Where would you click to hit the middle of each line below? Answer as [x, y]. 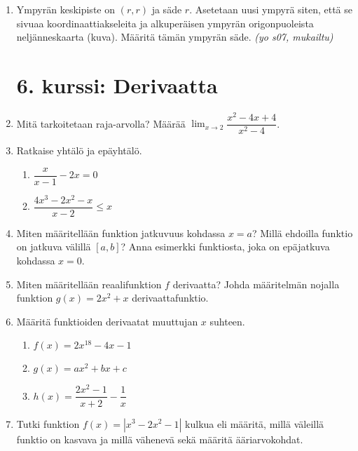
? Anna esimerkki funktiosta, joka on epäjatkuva [225, 247]
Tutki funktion [48, 423]
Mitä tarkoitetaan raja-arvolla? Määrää [101, 123]
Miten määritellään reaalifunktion [89, 284]
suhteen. [227, 321]
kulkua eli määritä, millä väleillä [255, 423]
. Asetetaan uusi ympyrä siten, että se [271, 9]
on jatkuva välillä [54, 247]
